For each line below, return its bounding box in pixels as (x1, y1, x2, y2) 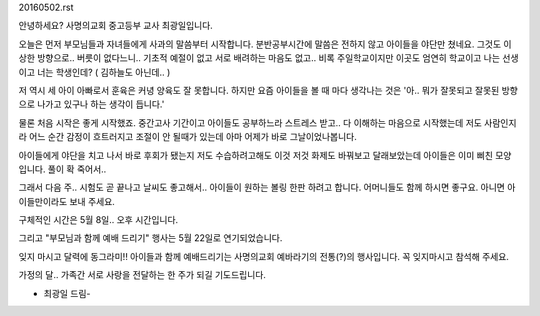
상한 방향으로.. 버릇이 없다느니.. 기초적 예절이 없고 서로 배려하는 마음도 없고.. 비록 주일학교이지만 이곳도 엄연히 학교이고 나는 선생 (18, 52, 519, 64)
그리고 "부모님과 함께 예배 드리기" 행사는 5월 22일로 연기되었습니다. (18, 232, 283, 244)
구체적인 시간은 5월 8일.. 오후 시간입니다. (18, 214, 179, 226)
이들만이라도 (18, 195, 68, 207)
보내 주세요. (69, 195, 115, 207)
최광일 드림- (43, 287, 91, 299)
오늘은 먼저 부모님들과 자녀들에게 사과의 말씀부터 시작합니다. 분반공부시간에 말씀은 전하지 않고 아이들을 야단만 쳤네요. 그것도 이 (18, 38, 512, 50)
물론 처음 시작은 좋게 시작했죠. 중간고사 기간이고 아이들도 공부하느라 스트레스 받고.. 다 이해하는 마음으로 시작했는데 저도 (18, 116, 482, 129)
